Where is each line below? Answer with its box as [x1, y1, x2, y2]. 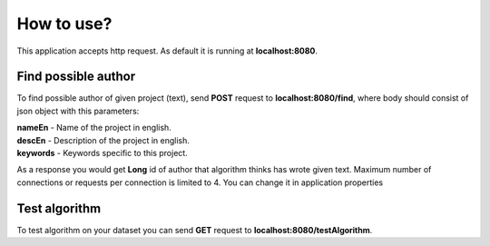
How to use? [16, 14, 113, 34]
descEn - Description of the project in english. [16, 134, 191, 145]
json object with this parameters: [16, 105, 140, 116]
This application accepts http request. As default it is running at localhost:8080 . [16, 45, 318, 56]
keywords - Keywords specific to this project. [16, 148, 188, 159]
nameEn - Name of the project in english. [16, 123, 171, 133]
